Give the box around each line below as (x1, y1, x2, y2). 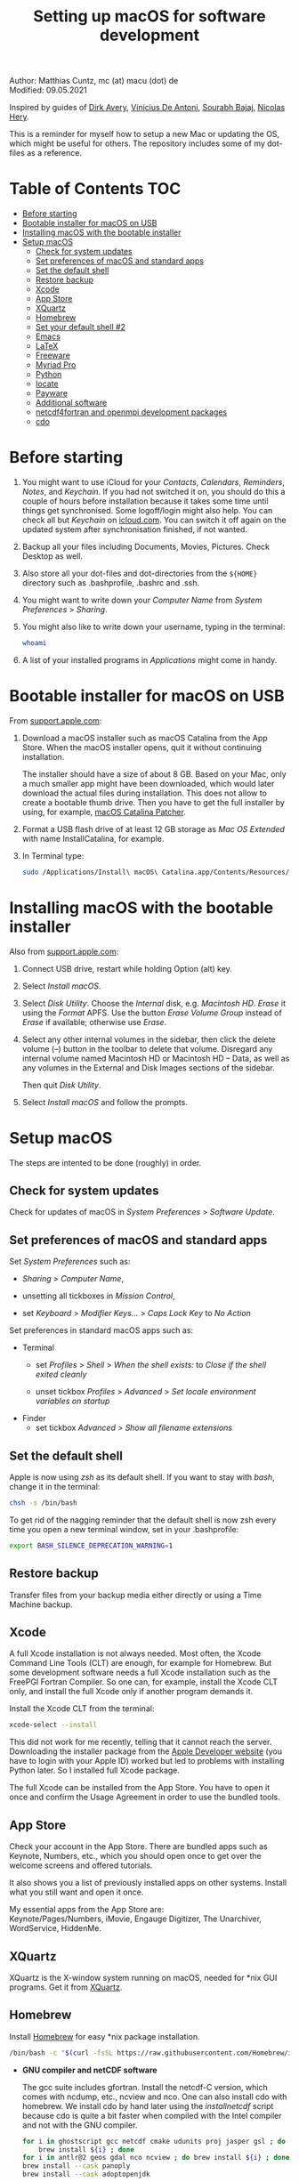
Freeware (35, 350, 71, 361)
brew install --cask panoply (21, 2162, 131, 2170)
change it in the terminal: (9, 1482, 101, 1492)
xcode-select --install (9, 1720, 98, 1730)
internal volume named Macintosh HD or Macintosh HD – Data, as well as (21, 1053, 290, 1063)
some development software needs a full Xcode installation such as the (9, 1667, 271, 1678)
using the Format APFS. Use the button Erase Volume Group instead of (21, 1007, 282, 1018)
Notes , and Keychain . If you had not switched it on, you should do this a (21, 487, 286, 497)
